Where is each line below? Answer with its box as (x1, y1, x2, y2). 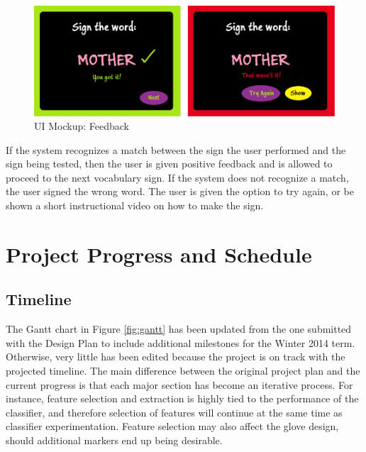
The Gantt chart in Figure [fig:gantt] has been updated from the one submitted (6, 321, 352, 336)
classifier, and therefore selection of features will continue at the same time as (6, 404, 343, 419)
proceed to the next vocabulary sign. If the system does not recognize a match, (6, 170, 349, 184)
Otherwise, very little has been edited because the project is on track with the (6, 349, 345, 364)
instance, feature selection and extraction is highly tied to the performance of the (6, 391, 359, 406)
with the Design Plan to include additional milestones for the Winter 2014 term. (6, 335, 355, 350)
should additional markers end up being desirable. (6, 433, 223, 447)
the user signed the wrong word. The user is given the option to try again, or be (6, 184, 354, 199)
